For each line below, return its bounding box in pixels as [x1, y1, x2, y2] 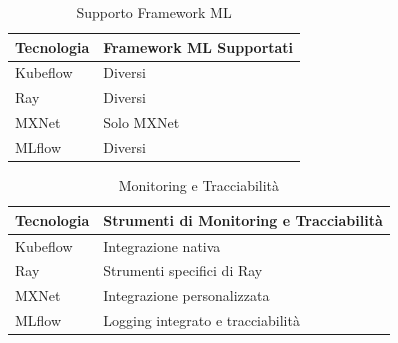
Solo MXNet [103, 112, 180, 133]
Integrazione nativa [103, 235, 221, 256]
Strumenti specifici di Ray [103, 260, 263, 281]
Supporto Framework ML [76, 2, 232, 22]
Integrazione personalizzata [103, 285, 270, 306]
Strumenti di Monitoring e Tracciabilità [103, 209, 383, 230]
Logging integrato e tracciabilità [103, 310, 300, 331]
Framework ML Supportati [103, 36, 294, 57]
